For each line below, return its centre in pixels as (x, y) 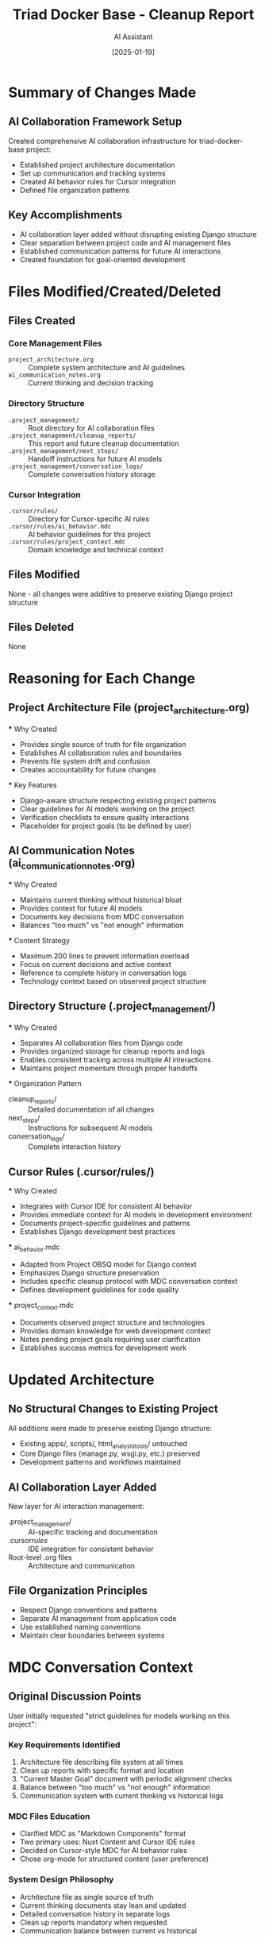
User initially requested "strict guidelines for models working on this (119, 1716)
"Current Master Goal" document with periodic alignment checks (126, 1779)
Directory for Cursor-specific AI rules (88, 519)
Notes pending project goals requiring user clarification (110, 1339)
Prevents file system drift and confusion (85, 761)
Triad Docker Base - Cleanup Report (133, 15)
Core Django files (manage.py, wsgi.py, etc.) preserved (110, 1454)
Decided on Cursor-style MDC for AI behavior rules (104, 1851)
